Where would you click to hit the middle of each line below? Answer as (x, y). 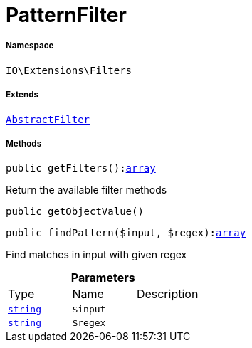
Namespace (30, 46)
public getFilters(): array (81, 168)
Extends (22, 95)
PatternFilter (66, 15)
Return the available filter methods (86, 190)
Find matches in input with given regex (96, 255)
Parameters (103, 278)
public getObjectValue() (75, 212)
